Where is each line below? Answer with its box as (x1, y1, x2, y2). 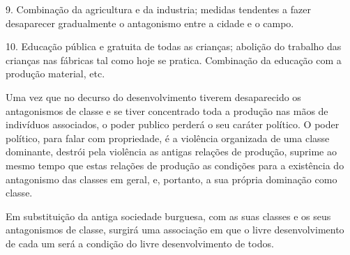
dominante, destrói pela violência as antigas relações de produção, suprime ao (6, 144, 337, 159)
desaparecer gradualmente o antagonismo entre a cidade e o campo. (6, 15, 294, 30)
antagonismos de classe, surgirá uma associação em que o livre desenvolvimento (6, 222, 344, 237)
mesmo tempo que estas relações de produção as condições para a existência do (6, 157, 344, 172)
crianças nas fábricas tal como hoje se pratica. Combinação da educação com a (6, 52, 342, 67)
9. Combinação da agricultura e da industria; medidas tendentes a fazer (6, 2, 311, 16)
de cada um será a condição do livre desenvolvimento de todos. (6, 235, 274, 250)
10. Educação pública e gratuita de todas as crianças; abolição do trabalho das (6, 39, 342, 54)
